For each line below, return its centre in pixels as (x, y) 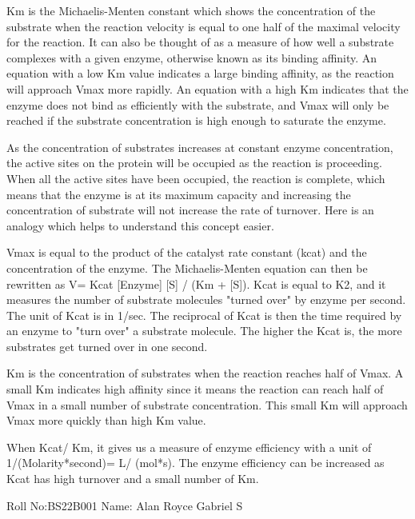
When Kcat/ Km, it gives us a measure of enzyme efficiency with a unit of (189, 447)
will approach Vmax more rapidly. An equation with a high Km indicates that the (207, 88)
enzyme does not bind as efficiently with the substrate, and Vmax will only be (198, 104)
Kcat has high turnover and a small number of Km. (133, 479)
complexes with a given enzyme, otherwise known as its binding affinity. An (192, 57)
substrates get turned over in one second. (107, 346)
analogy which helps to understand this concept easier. (140, 225)
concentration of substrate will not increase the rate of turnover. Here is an (190, 210)
